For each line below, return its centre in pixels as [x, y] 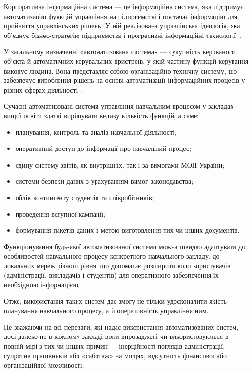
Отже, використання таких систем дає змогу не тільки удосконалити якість [116, 301]
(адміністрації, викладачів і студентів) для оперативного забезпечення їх [111, 275]
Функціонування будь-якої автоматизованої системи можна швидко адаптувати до [125, 246]
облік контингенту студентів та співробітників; [85, 197]
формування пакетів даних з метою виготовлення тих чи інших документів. [127, 230]
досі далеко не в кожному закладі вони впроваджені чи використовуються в [116, 336]
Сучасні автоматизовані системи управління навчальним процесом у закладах [119, 106]
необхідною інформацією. [42, 285]
